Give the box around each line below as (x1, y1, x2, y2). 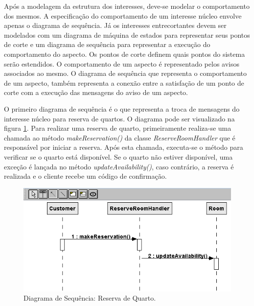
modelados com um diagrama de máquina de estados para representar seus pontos (4, 29, 250, 40)
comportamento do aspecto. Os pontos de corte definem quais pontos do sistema (4, 48, 245, 59)
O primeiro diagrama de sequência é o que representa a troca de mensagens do (4, 103, 240, 114)
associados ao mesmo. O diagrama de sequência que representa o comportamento (4, 68, 247, 78)
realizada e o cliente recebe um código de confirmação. (4, 171, 167, 181)
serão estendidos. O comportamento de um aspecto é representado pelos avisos (4, 58, 239, 69)
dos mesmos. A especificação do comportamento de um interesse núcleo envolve (4, 10, 242, 21)
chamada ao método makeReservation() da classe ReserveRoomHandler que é (4, 132, 235, 142)
